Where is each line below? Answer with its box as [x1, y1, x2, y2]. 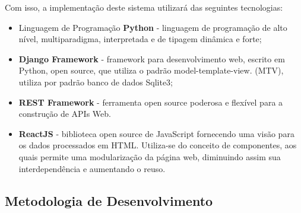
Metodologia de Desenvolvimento [5, 191, 213, 209]
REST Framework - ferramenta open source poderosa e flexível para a [18, 96, 283, 108]
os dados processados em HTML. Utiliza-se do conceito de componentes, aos [18, 139, 297, 151]
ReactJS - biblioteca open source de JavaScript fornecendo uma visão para [18, 127, 294, 139]
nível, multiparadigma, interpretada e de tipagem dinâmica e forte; [18, 33, 262, 45]
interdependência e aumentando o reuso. [18, 162, 166, 174]
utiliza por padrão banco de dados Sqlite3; [18, 75, 173, 88]
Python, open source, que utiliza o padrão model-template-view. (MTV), [18, 64, 284, 77]
